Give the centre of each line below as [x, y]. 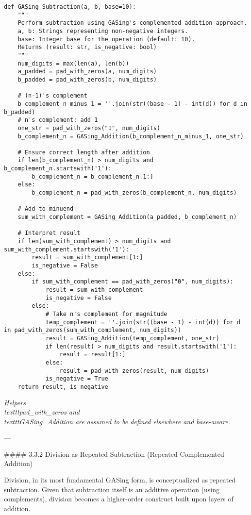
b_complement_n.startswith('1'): [58, 169]
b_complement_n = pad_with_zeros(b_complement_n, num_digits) [134, 193]
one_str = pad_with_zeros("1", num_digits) [89, 128]
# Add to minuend [46, 209]
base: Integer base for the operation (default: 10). [106, 39]
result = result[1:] [92, 355]
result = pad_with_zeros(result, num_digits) [134, 371]
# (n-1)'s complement [52, 96]
